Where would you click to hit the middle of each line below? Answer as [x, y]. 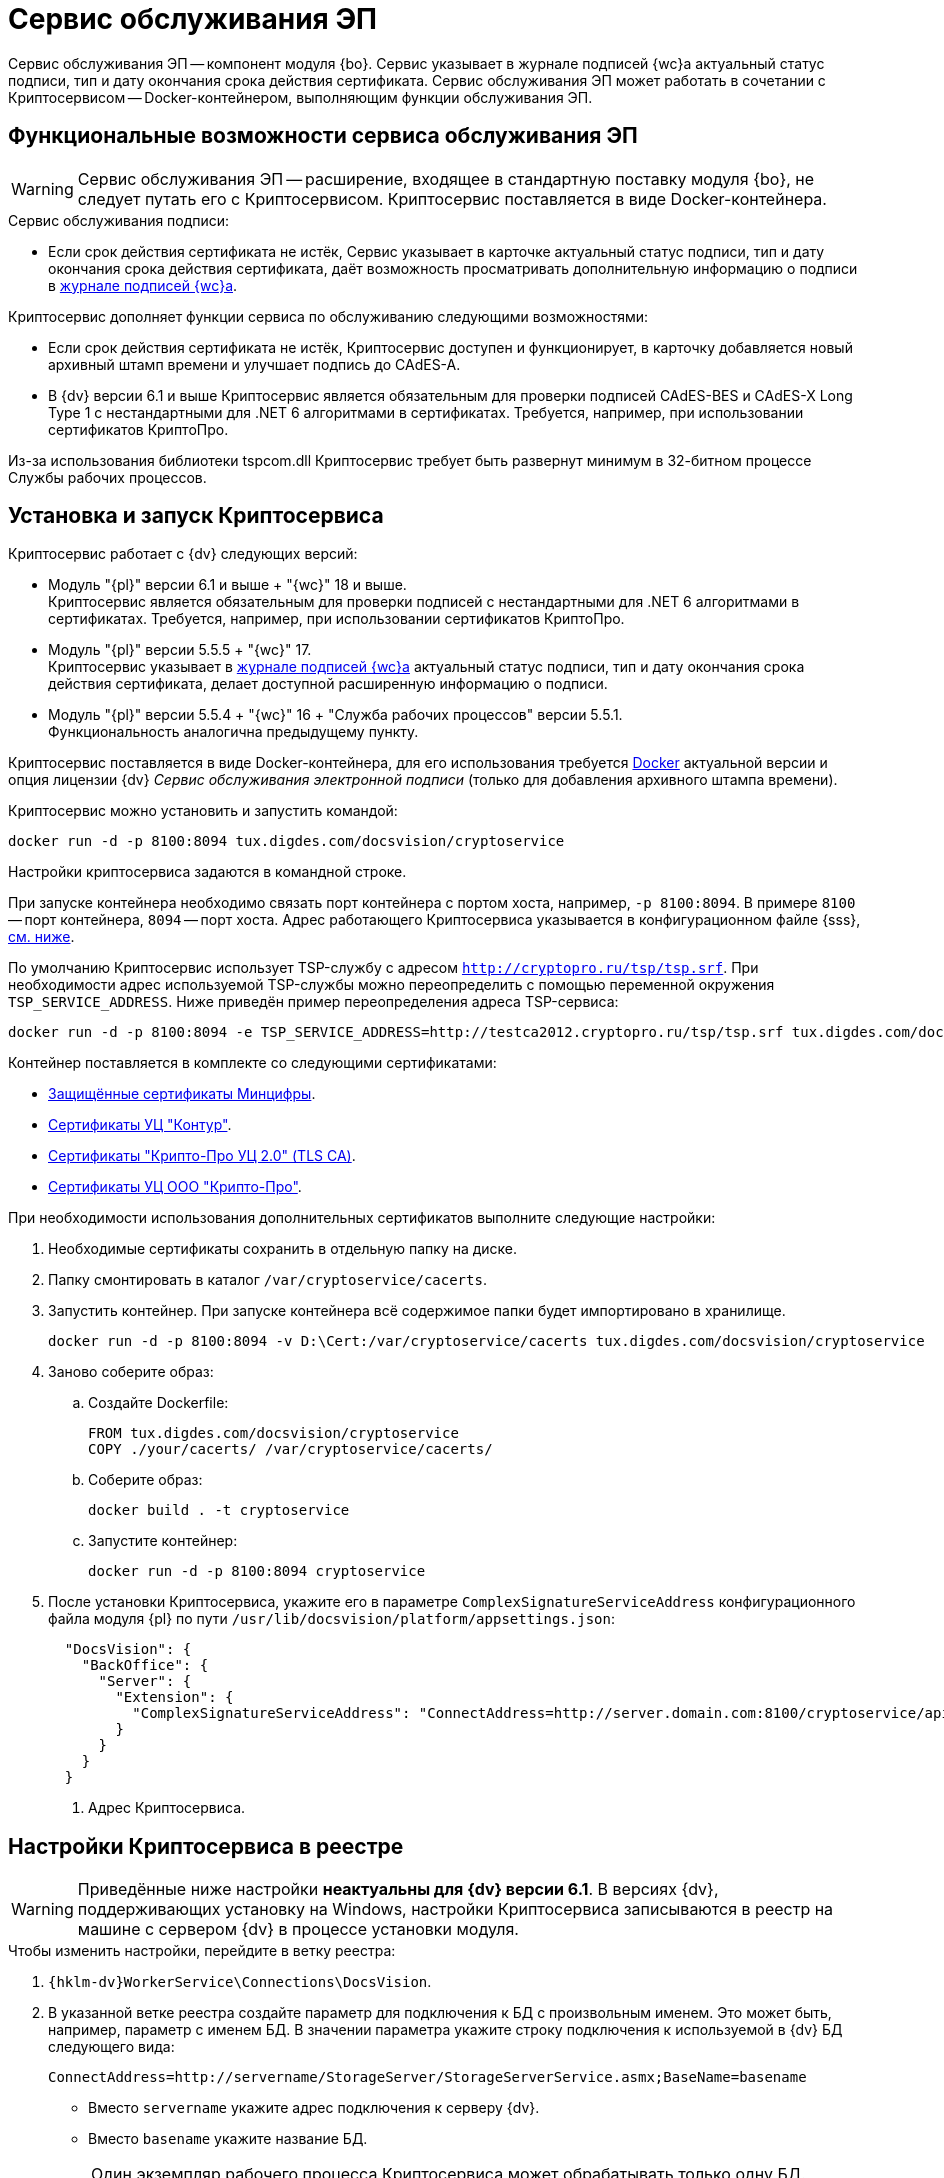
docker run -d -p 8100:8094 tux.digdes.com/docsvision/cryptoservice [286, 841]
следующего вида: [111, 2047]
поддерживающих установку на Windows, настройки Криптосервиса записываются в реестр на [455, 1909]
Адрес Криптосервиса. [167, 1808]
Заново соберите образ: [131, 1372]
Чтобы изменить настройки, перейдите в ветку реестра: [202, 1951]
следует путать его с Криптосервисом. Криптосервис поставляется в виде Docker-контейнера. [452, 198]
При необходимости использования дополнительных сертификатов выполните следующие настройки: [362, 1218]
